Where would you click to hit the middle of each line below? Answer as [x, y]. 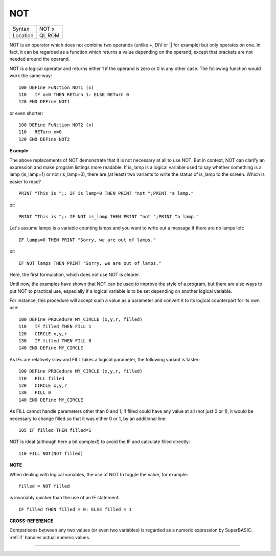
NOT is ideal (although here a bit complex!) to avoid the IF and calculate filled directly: [100, 442]
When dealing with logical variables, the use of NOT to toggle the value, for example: [99, 474]
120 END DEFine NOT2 [44, 139]
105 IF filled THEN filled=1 [55, 430]
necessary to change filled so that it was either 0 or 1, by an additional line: [88, 419]
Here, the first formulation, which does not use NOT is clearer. [75, 274]
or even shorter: [26, 113]
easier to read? [25, 181]
